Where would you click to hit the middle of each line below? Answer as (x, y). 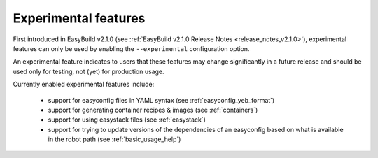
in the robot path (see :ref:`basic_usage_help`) (114, 139)
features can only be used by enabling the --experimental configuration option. (131, 48)
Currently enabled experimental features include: (84, 85)
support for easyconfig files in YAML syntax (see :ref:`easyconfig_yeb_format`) (161, 100)
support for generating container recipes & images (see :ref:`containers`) (153, 110)
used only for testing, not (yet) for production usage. (89, 71)
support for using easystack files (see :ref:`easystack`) (127, 120)
